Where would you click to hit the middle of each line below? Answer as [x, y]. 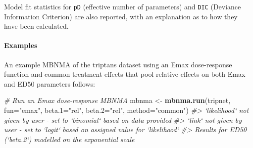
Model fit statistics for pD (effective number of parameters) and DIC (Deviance [123, 6]
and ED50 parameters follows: [50, 83]
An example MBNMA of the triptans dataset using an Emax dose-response [118, 64]
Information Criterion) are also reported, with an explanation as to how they [121, 16]
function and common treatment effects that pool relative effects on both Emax [125, 74]
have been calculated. [36, 26]
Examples [21, 45]
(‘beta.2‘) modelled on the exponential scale [69, 139]
